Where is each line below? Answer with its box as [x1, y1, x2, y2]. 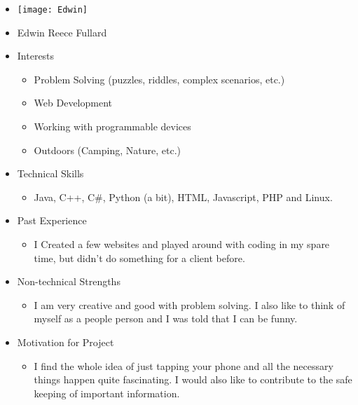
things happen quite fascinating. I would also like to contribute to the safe [34, 372, 352, 387]
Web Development [34, 95, 113, 110]
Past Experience [17, 213, 87, 228]
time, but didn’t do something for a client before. [34, 250, 245, 265]
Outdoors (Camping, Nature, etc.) [34, 142, 181, 157]
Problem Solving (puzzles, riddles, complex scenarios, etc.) [34, 71, 285, 86]
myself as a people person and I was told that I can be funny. [34, 311, 298, 326]
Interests [17, 48, 55, 63]
